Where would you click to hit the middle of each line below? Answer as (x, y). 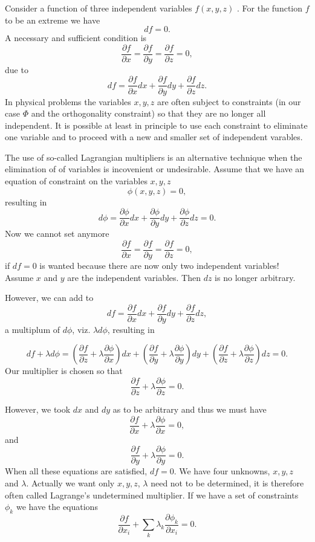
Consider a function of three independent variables (99, 8)
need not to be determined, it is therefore (227, 482)
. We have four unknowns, (222, 471)
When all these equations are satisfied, (76, 471)
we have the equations (57, 507)
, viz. (81, 329)
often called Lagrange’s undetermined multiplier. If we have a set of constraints (152, 495)
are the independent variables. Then (134, 277)
